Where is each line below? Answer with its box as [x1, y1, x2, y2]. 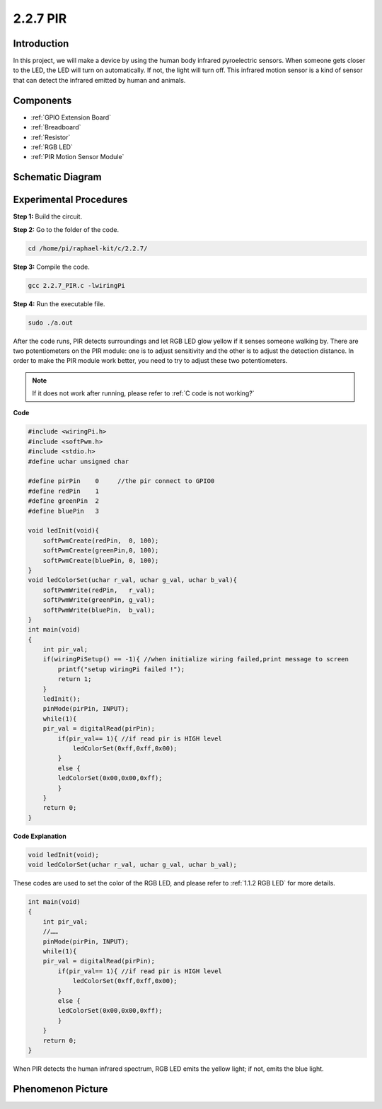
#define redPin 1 [28, 487, 99, 495]
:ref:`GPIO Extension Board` [30, 113, 112, 122]
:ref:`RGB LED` [30, 142, 74, 151]
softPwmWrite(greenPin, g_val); [42, 596, 156, 604]
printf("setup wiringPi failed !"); [57, 665, 185, 673]
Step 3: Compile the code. [13, 262, 90, 271]
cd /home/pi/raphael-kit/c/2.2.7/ [28, 244, 148, 252]
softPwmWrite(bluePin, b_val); [42, 605, 156, 614]
